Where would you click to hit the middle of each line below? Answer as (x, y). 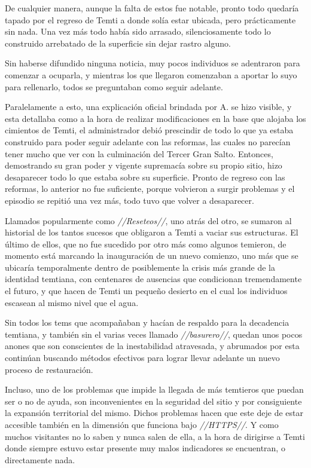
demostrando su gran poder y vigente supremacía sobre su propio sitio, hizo (144, 165)
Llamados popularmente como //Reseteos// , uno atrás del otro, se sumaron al (148, 220)
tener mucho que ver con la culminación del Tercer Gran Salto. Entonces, (139, 153)
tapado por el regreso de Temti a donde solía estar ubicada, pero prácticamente (150, 19)
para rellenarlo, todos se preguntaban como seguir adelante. (114, 86)
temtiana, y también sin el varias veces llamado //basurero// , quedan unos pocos (154, 334)
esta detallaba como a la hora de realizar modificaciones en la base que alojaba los (155, 118)
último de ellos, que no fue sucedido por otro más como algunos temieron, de (146, 244)
